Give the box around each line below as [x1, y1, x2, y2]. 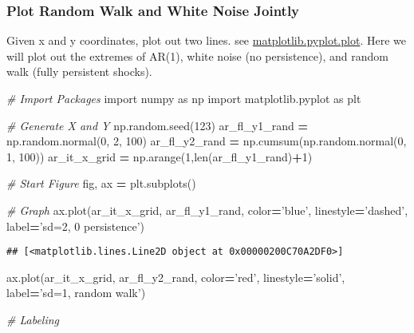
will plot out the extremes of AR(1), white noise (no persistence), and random [6, 47, 388, 64]
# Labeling [6, 311, 60, 327]
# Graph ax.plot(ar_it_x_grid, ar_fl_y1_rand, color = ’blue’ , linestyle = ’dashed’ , [6, 201, 408, 218]
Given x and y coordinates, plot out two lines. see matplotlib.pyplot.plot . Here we [6, 32, 406, 49]
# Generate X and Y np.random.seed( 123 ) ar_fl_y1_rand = [6, 117, 308, 133]
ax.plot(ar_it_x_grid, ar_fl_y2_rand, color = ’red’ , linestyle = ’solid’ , [6, 268, 345, 285]
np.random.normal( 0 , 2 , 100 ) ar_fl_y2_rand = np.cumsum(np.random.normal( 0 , [6, 133, 407, 149]
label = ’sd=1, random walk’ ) [6, 284, 146, 301]
